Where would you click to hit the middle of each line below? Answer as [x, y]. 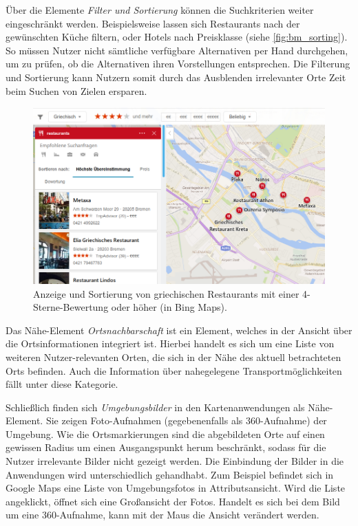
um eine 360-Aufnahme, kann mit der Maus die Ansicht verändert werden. [162, 515]
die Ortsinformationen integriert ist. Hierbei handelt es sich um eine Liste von [170, 343]
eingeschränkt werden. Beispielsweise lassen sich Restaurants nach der [153, 23]
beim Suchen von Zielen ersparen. [76, 90]
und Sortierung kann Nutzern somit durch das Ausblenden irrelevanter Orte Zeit [176, 77]
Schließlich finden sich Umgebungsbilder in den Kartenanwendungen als [155, 407]
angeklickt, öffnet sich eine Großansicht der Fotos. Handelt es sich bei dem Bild [173, 501]
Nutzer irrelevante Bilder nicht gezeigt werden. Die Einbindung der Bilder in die [175, 461]
